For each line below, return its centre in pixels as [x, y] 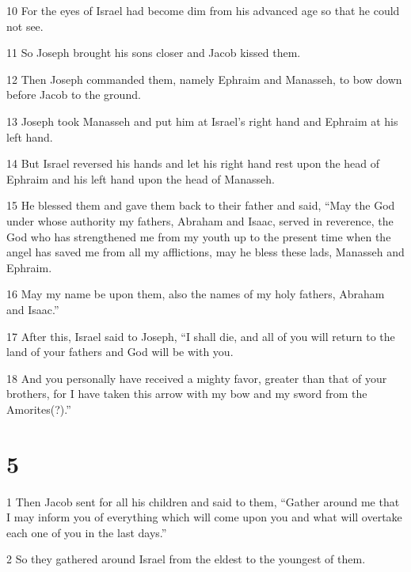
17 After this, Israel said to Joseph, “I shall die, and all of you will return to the [201, 336]
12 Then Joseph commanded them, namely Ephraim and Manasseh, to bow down [204, 79]
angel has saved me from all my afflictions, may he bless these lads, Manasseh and [205, 252]
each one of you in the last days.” [87, 532]
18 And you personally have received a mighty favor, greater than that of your [197, 378]
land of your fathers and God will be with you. [120, 352]
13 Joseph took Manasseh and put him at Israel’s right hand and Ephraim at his [202, 121]
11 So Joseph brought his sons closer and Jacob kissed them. [154, 53]
